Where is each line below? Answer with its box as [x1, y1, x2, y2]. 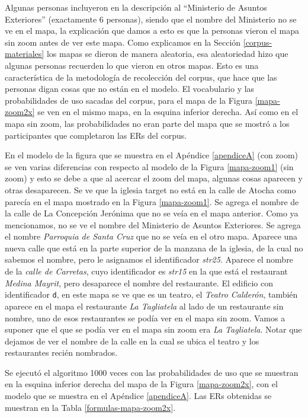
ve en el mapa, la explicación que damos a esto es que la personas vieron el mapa [5, 24, 299, 37]
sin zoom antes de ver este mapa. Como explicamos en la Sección [5, 36, 241, 48]
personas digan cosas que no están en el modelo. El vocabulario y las [5, 82, 255, 95]
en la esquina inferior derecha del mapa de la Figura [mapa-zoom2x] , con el [5, 378, 278, 390]
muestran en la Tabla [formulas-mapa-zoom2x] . [5, 401, 176, 413]
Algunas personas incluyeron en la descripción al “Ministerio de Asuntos [5, 1, 267, 13]
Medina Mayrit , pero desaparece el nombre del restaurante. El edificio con [5, 276, 273, 289]
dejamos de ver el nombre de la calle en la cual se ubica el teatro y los [5, 334, 259, 347]
